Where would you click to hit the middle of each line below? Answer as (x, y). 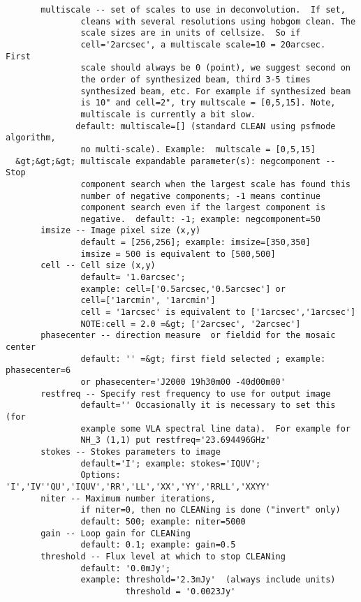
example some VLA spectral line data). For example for (215, 428)
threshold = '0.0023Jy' (180, 591)
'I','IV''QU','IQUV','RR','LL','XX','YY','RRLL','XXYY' (138, 486)
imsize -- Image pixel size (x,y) (121, 231)
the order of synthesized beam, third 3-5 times (196, 79)
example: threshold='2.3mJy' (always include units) (208, 580)
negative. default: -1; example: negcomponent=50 (201, 219)
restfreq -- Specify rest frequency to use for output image (186, 394)
